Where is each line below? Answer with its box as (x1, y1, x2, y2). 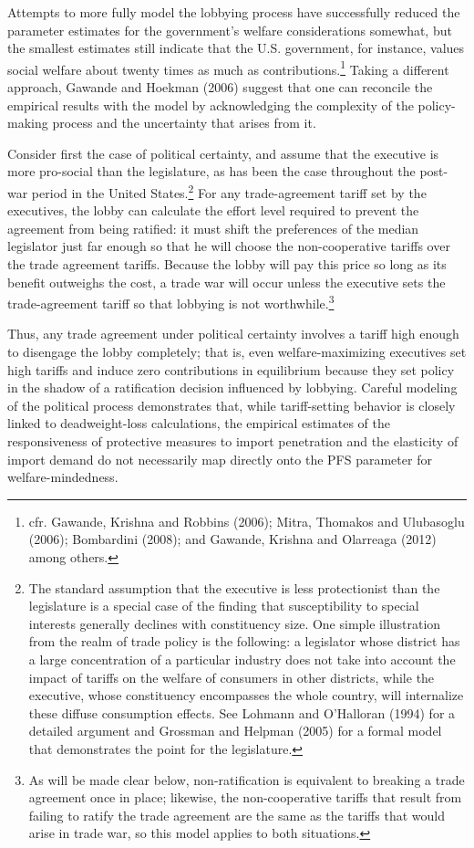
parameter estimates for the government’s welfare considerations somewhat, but (7, 20, 452, 39)
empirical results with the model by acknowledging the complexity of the (7, 95, 414, 114)
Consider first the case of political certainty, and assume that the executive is (7, 143, 439, 162)
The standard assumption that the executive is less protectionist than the (28, 578, 440, 597)
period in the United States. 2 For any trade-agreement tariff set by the (31, 181, 427, 202)
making (7, 113, 48, 132)
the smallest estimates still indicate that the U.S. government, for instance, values (7, 38, 465, 58)
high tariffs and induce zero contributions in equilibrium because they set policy (7, 360, 455, 379)
